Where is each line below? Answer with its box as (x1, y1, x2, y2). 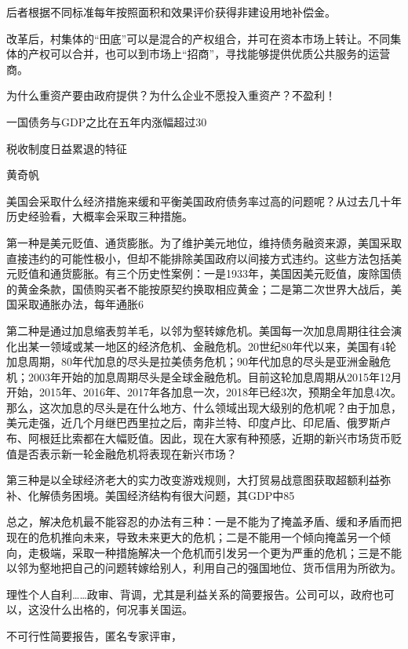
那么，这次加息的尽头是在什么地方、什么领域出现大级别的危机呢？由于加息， (6, 399, 402, 415)
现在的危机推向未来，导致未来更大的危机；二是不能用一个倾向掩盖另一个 (6, 529, 380, 545)
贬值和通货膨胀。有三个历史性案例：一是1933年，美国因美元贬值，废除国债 (16, 265, 402, 282)
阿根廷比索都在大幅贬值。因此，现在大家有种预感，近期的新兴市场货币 (27, 430, 391, 447)
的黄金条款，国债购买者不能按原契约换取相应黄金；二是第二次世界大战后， (6, 280, 391, 297)
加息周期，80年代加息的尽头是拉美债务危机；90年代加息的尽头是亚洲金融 (6, 353, 380, 370)
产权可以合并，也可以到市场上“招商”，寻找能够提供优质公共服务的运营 (27, 46, 391, 62)
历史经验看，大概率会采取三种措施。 (6, 208, 193, 224)
